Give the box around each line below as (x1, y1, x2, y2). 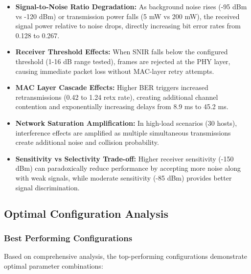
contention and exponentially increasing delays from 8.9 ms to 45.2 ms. (15, 101, 228, 112)
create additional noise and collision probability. (15, 137, 159, 147)
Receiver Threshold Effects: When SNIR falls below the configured (15, 46, 228, 57)
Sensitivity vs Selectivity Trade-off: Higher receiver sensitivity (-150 (15, 153, 234, 163)
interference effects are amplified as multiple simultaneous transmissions (15, 127, 231, 137)
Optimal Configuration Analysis (4, 206, 169, 221)
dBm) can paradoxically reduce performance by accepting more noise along (15, 163, 241, 173)
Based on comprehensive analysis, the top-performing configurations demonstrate (4, 251, 248, 261)
